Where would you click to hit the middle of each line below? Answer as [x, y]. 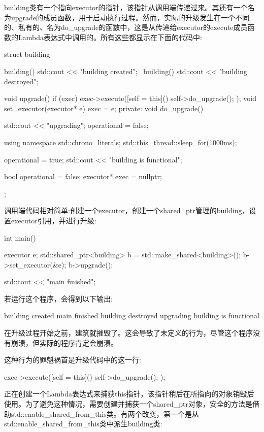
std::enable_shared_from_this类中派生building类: [83, 424]
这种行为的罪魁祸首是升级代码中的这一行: [73, 360]
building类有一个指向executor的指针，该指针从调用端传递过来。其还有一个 [126, 7]
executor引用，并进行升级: [54, 220]
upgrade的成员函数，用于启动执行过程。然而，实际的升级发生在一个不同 [130, 17]
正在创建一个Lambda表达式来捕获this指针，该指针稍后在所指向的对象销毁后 [129, 394]
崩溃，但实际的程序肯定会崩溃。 [64, 342]
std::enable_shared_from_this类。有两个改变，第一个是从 [105, 413]
